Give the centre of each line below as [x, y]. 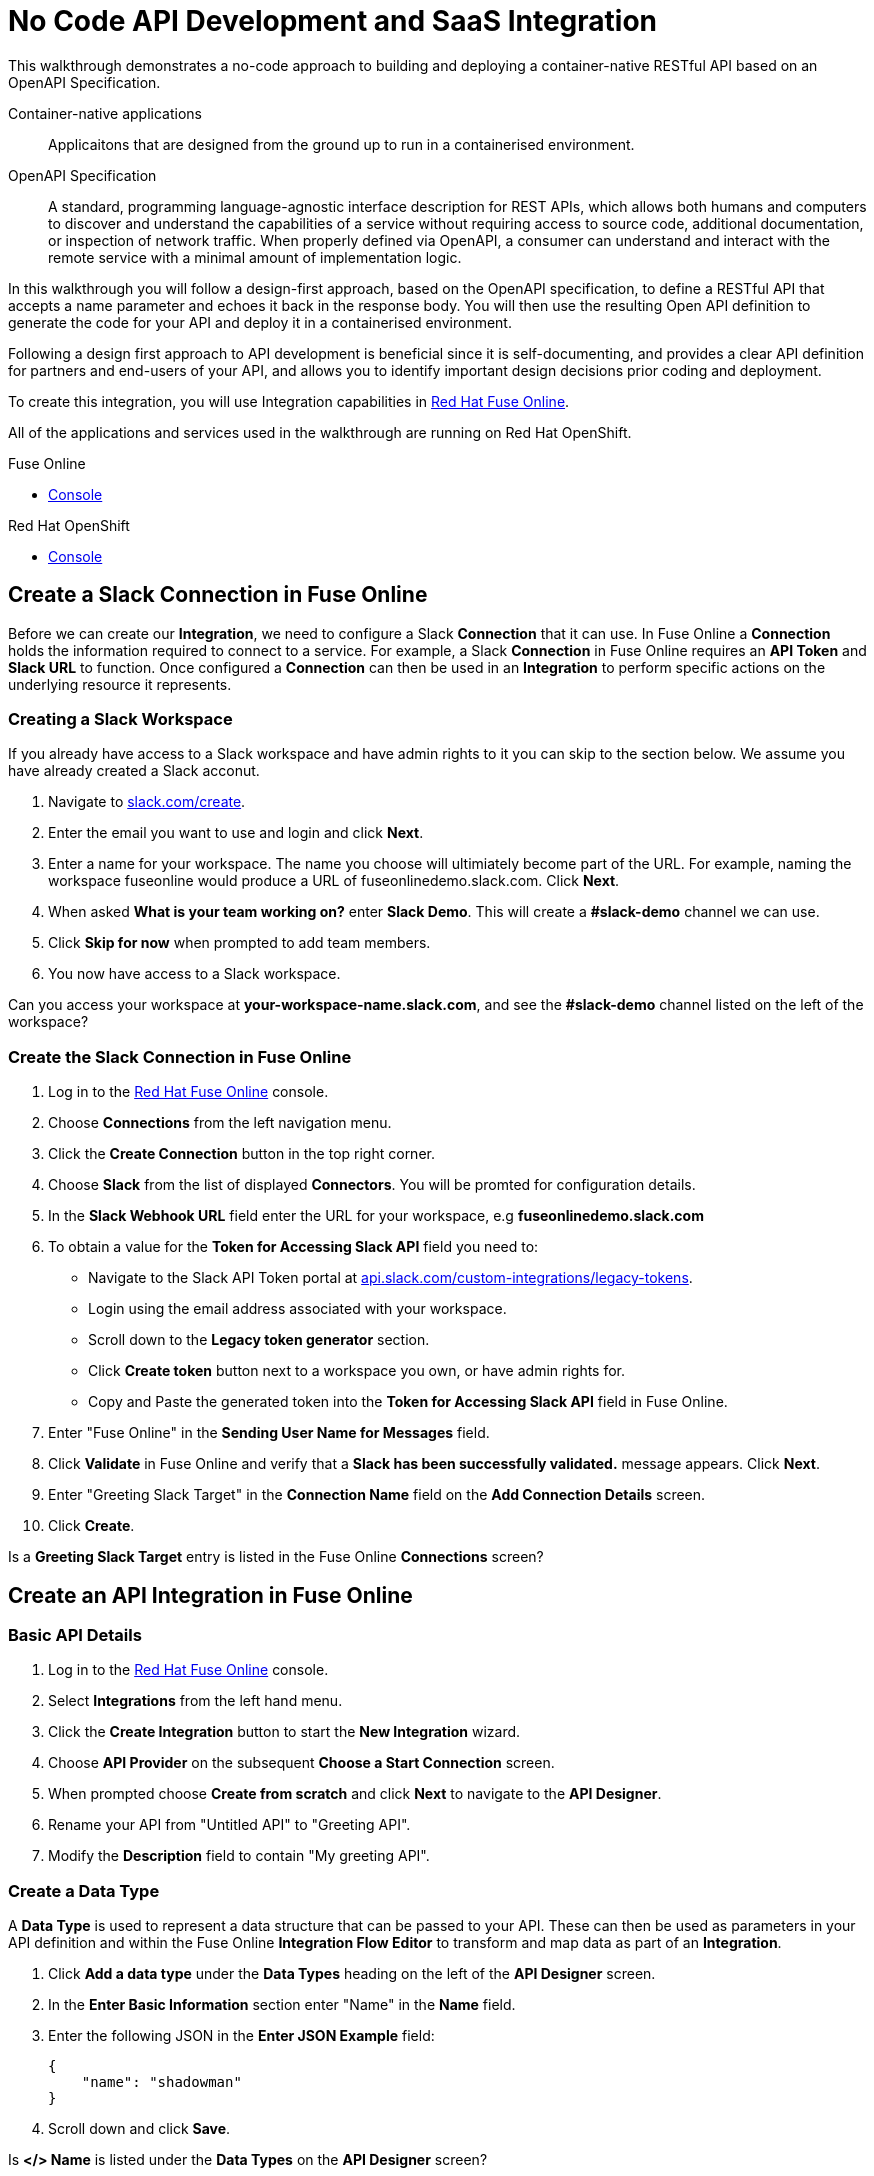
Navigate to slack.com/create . [147, 802]
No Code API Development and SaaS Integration [332, 21]
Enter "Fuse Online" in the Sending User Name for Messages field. [269, 1433]
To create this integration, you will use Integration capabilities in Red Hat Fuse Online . [289, 401]
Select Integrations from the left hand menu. [195, 1701]
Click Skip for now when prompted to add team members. [239, 943]
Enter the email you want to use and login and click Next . [236, 833]
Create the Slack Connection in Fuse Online [180, 1056]
